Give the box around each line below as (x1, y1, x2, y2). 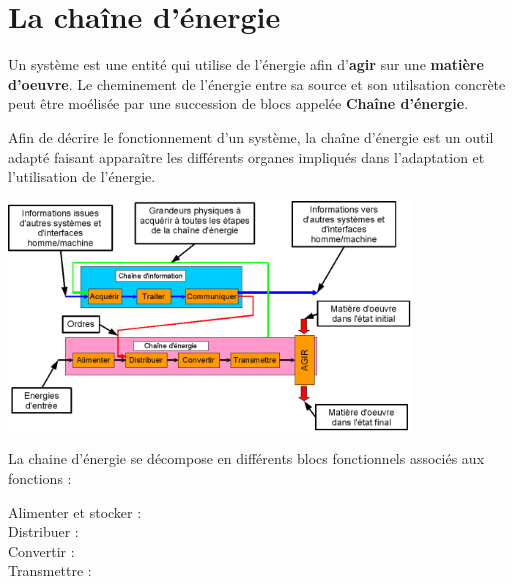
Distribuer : (8, 521, 79, 542)
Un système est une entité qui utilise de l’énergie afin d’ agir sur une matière (8, 54, 484, 75)
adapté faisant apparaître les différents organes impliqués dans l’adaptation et (8, 146, 485, 167)
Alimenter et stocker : (8, 501, 142, 522)
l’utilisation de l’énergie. (8, 166, 156, 187)
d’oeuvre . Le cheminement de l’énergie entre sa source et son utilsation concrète (8, 73, 506, 94)
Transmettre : (8, 560, 92, 581)
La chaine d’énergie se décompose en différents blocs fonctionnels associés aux (8, 448, 485, 469)
